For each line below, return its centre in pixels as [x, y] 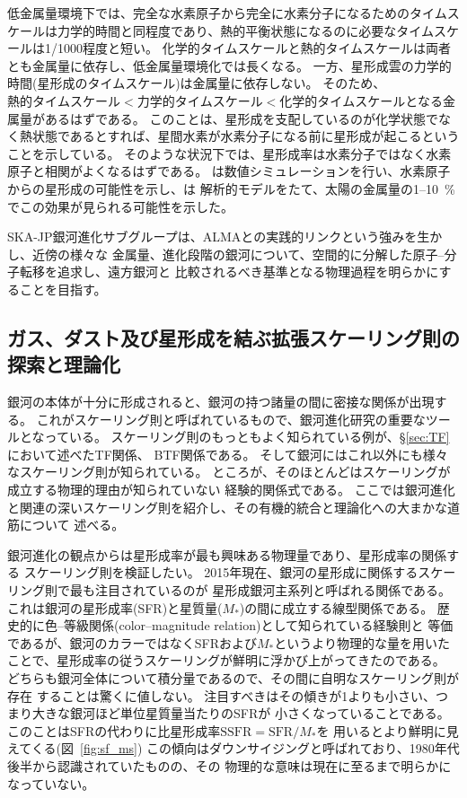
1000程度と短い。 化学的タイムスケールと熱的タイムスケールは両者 [254, 48]
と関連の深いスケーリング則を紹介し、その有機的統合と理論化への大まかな [227, 507]
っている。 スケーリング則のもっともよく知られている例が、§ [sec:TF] [247, 437]
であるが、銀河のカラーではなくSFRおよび [132, 642]
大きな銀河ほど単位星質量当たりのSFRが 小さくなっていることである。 [241, 713]
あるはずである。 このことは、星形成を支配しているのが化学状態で [242, 118]
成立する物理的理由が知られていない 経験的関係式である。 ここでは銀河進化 [231, 490]
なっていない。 [51, 783]
